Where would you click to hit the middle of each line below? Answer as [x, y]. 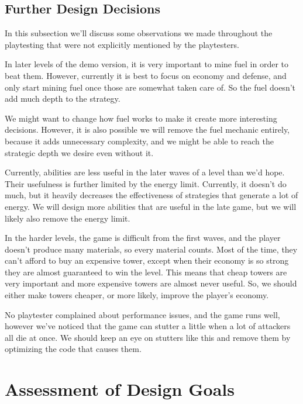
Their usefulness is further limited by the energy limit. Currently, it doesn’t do [146, 183]
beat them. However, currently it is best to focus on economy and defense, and [146, 75]
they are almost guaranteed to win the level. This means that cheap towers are [146, 272]
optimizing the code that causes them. [73, 349]
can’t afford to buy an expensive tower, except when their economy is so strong [147, 260]
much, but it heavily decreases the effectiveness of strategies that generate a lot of [151, 195]
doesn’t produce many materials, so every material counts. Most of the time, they [151, 249]
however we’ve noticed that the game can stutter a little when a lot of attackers [148, 326]
